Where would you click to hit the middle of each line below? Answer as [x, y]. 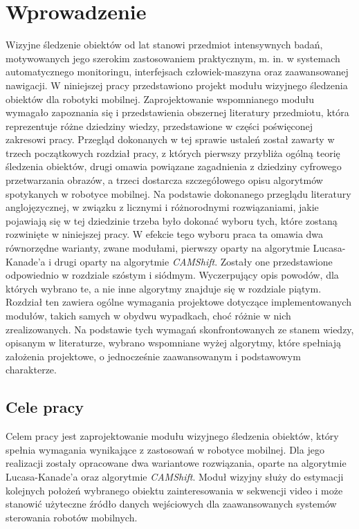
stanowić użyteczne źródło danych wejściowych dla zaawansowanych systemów [171, 504]
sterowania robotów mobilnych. [72, 517]
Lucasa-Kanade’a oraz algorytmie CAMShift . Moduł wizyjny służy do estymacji [175, 476]
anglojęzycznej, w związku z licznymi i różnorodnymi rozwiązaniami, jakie [162, 207]
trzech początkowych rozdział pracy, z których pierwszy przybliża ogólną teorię [173, 152]
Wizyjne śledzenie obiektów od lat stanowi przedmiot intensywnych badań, [164, 45]
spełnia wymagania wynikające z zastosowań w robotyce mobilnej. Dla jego [165, 449]
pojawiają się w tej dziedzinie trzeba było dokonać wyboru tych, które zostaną [172, 220]
